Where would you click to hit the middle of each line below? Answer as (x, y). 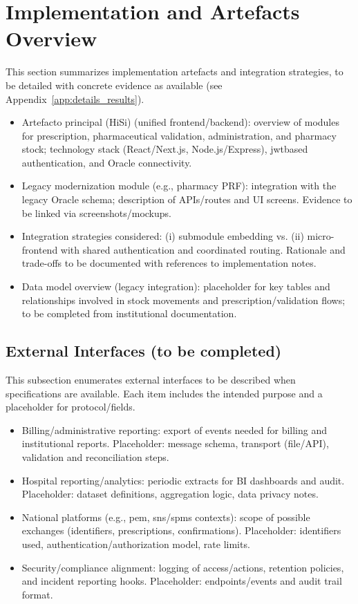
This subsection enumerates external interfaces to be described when (151, 380)
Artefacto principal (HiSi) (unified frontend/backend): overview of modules (180, 122)
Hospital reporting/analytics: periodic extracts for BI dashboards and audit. (183, 480)
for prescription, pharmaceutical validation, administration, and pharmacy (179, 135)
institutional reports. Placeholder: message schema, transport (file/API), (175, 443)
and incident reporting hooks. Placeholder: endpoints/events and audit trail (182, 581)
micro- (321, 236)
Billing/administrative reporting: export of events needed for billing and (175, 430)
